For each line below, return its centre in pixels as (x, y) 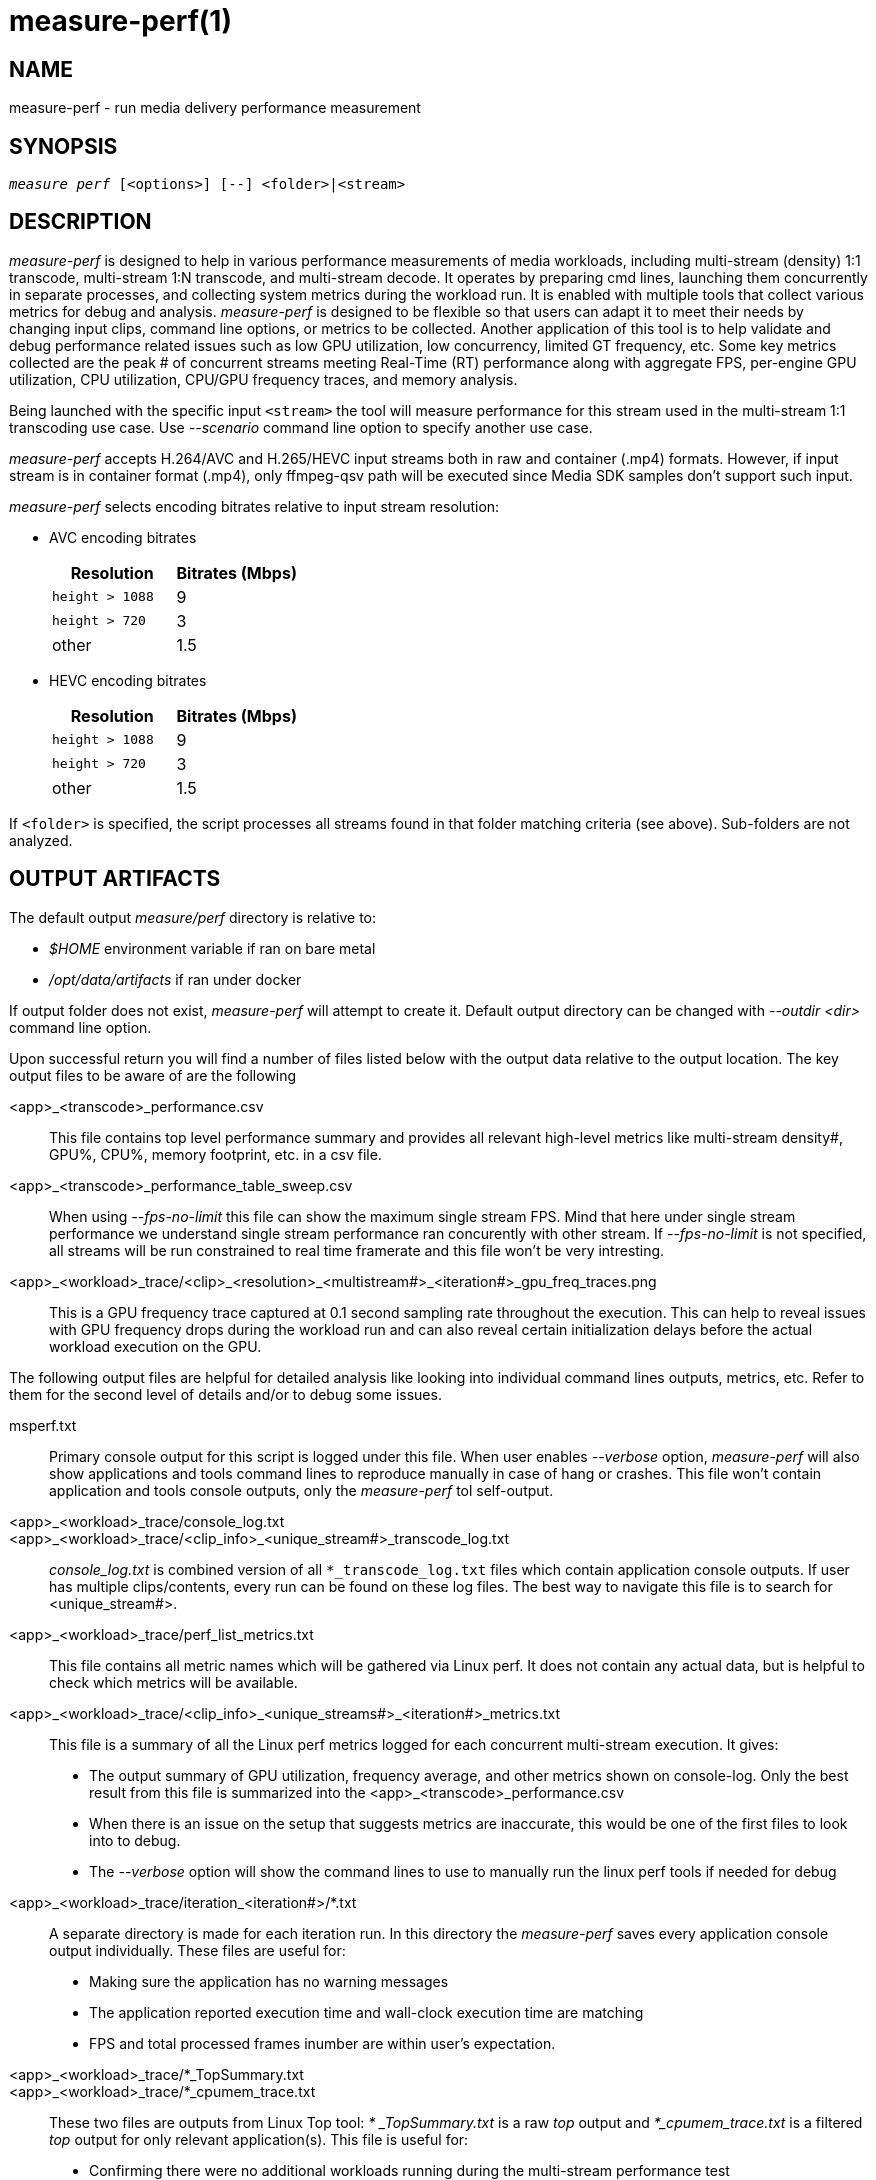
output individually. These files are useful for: (197, 1950)
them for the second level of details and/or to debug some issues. (225, 1394)
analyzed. (41, 840)
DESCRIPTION (80, 222)
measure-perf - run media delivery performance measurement (215, 108)
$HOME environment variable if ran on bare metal (212, 948)
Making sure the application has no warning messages (269, 1981)
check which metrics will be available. (173, 1682)
